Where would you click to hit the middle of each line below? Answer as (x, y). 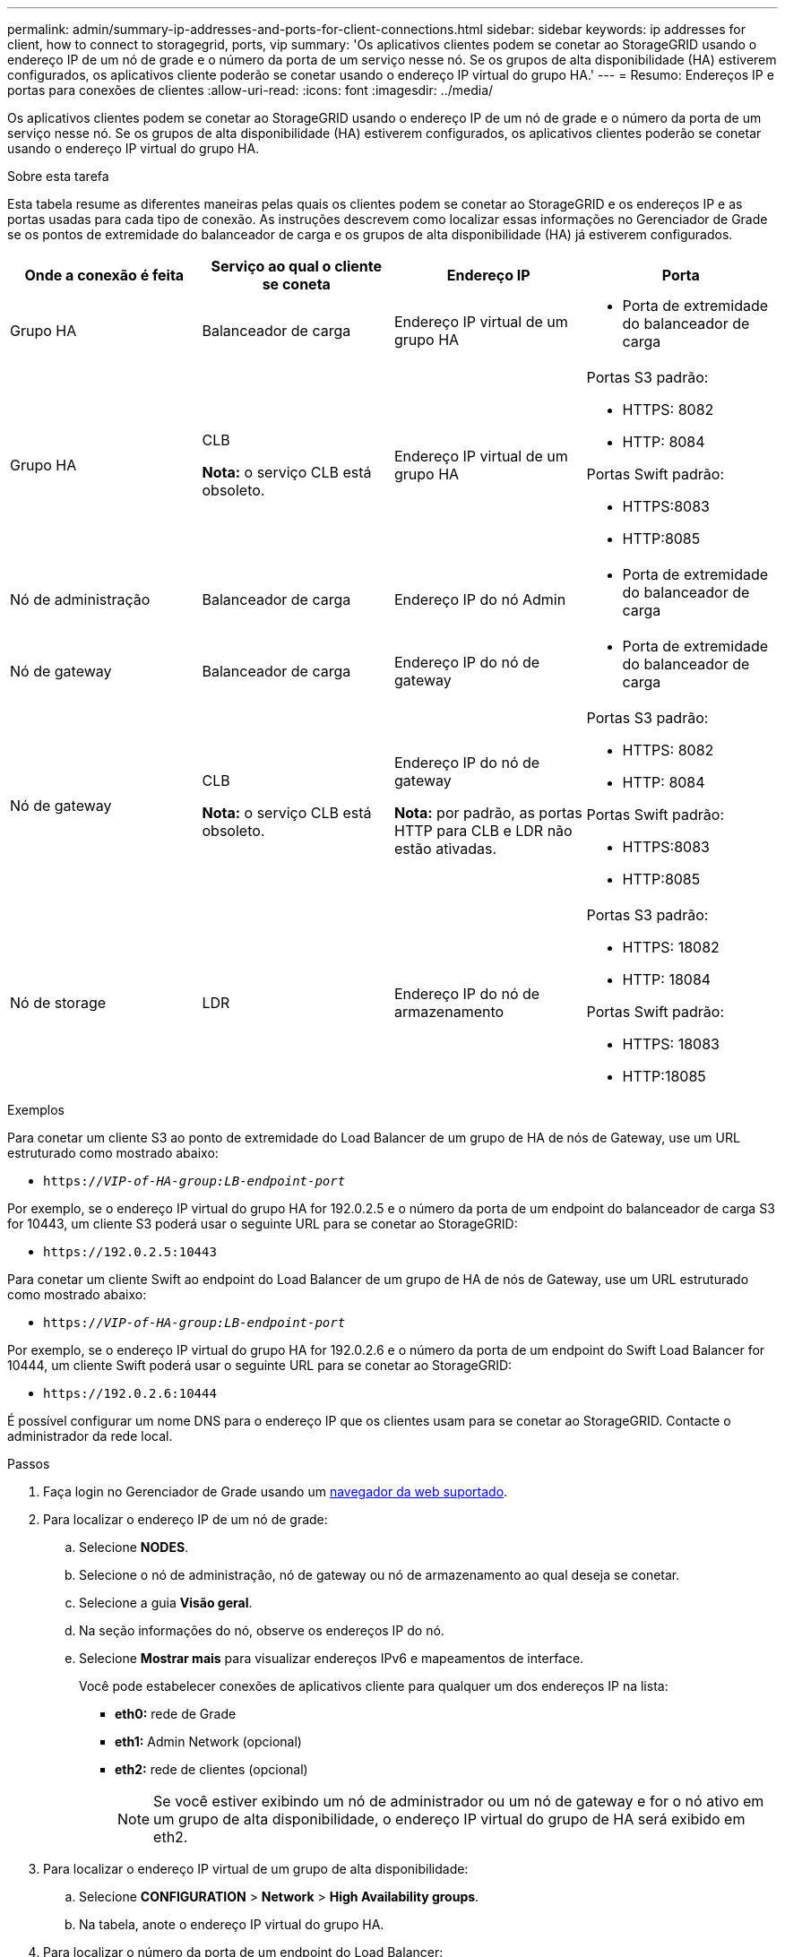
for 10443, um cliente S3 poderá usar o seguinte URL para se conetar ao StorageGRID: (263, 1224)
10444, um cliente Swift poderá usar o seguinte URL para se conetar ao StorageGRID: (260, 1365)
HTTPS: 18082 (671, 947)
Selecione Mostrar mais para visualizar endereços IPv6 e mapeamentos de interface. (332, 1658)
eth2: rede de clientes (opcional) (211, 1769)
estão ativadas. (445, 849)
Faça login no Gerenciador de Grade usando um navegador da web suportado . (276, 1491)
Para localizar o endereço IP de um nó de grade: (185, 1519)
